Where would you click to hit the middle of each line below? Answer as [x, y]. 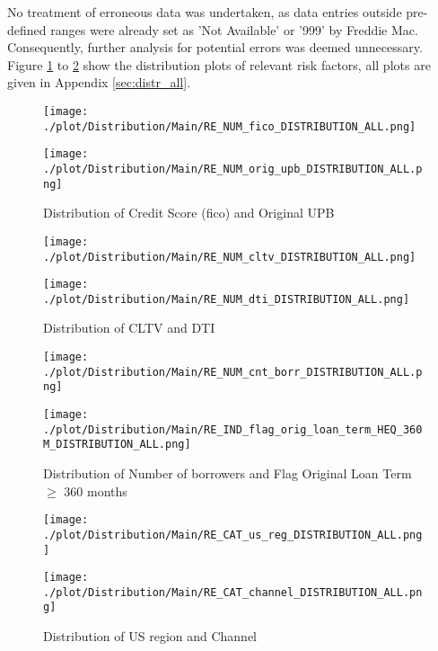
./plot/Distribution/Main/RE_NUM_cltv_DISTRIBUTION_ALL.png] [230, 257]
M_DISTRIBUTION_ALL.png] [117, 445]
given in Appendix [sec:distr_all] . [99, 82]
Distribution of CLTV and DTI [129, 328]
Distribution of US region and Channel [150, 636]
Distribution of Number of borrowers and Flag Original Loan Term [228, 473]
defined [27, 29]
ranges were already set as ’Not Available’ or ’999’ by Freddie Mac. [234, 29]
